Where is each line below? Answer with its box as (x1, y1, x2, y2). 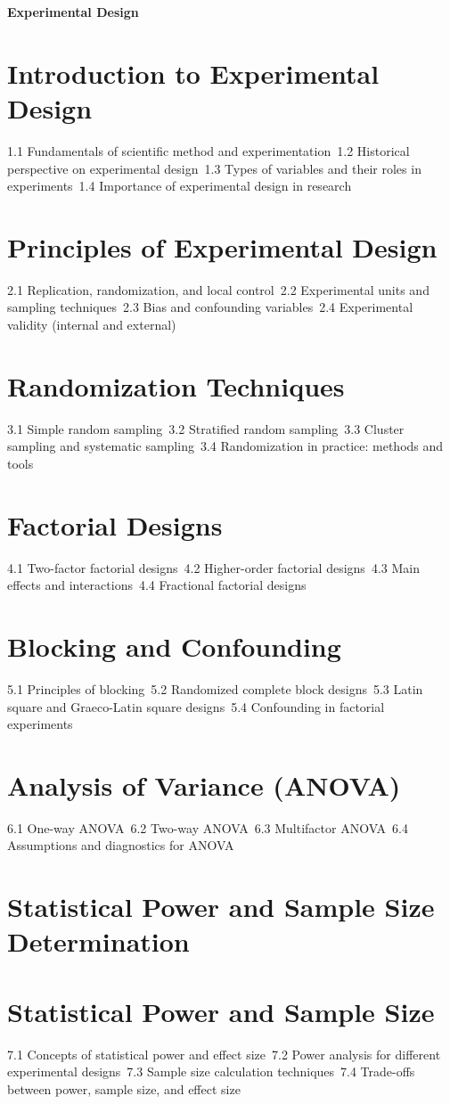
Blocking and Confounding (7, 628, 341, 664)
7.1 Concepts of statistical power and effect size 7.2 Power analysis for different (7, 1044, 441, 1063)
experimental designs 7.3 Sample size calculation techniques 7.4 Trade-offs (7, 1062, 415, 1081)
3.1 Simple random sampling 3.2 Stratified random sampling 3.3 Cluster (7, 419, 405, 438)
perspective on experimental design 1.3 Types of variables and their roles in (7, 159, 421, 177)
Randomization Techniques (7, 367, 345, 404)
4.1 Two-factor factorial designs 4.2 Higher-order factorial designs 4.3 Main (7, 558, 420, 577)
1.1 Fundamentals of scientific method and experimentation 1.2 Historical (7, 141, 410, 159)
